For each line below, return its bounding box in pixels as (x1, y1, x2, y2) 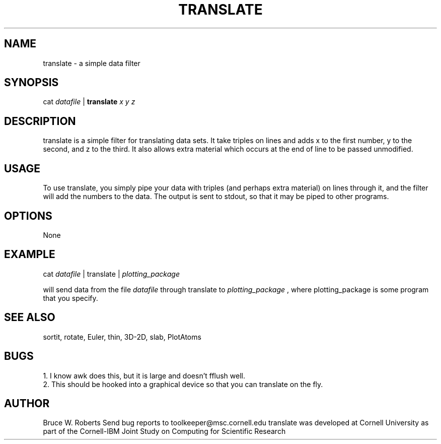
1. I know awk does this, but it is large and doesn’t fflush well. (43, 371, 246, 380)
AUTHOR (4, 397, 50, 410)
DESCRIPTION (4, 114, 76, 128)
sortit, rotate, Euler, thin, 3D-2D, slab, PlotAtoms (43, 332, 201, 341)
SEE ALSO (4, 311, 55, 324)
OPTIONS (4, 209, 52, 222)
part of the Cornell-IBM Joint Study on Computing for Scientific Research (43, 427, 286, 436)
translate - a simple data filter (43, 58, 140, 68)
